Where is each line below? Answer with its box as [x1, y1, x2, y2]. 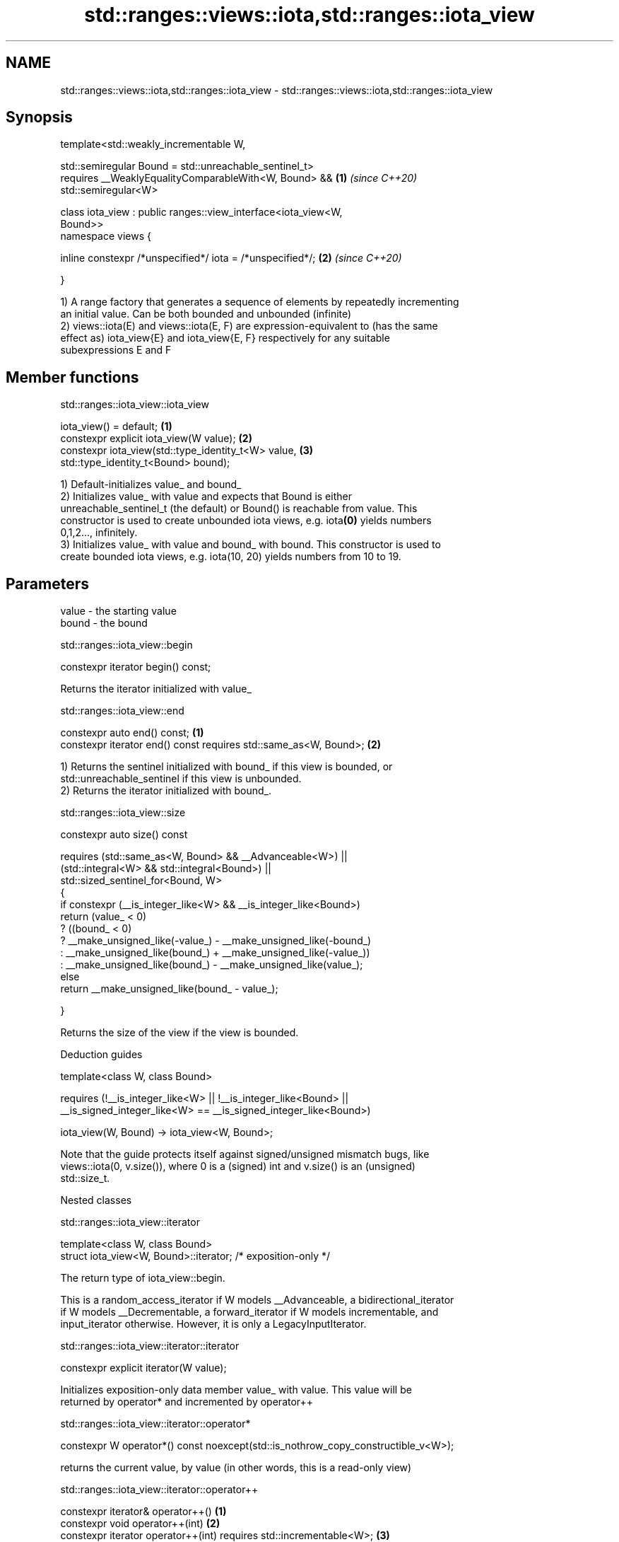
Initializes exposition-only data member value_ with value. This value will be [60, 1384, 412, 1396]
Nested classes [60, 1194, 132, 1207]
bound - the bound [60, 617, 148, 630]
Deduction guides [60, 1048, 143, 1061]
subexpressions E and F [60, 344, 172, 356]
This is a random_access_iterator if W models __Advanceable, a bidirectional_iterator [60, 1294, 454, 1306]
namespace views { [60, 230, 151, 243]
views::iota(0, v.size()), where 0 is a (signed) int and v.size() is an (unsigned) [60, 1160, 415, 1173]
